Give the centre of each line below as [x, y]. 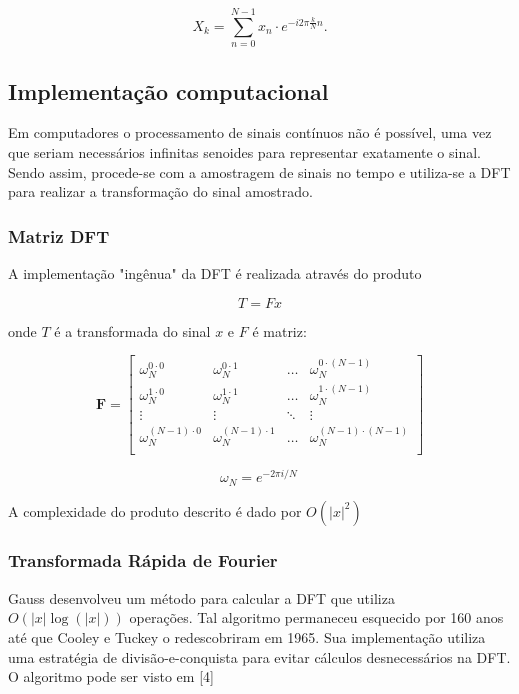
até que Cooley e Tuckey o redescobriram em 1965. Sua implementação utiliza [247, 636]
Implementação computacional [168, 90]
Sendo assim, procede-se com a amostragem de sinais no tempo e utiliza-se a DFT [259, 171]
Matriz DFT [59, 235]
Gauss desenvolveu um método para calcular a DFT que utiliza [201, 597]
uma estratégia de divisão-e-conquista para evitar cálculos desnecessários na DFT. [259, 656]
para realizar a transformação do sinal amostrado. [160, 191]
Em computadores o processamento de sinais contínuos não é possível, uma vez [250, 132]
